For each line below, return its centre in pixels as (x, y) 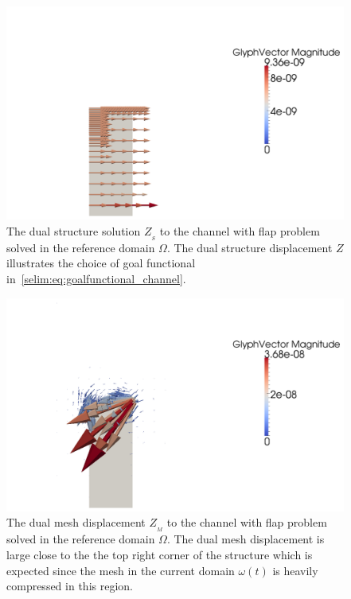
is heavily (295, 570)
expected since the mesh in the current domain (121, 570)
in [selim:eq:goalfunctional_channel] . (96, 278)
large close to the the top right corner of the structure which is (160, 554)
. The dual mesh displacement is (246, 539)
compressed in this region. (70, 586)
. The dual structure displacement (250, 247)
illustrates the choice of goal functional (101, 263)
